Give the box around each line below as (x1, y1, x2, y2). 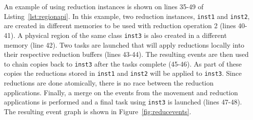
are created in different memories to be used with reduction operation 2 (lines (4, 20, 236, 31)
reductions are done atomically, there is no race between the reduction (4, 78, 214, 87)
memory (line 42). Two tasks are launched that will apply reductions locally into (4, 39, 245, 50)
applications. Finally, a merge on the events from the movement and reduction (4, 87, 238, 97)
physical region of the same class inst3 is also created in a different (25, 30, 227, 40)
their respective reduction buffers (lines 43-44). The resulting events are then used (4, 49, 249, 59)
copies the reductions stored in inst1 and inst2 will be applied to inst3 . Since (4, 68, 242, 78)
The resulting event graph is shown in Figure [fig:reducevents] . (4, 106, 192, 116)
